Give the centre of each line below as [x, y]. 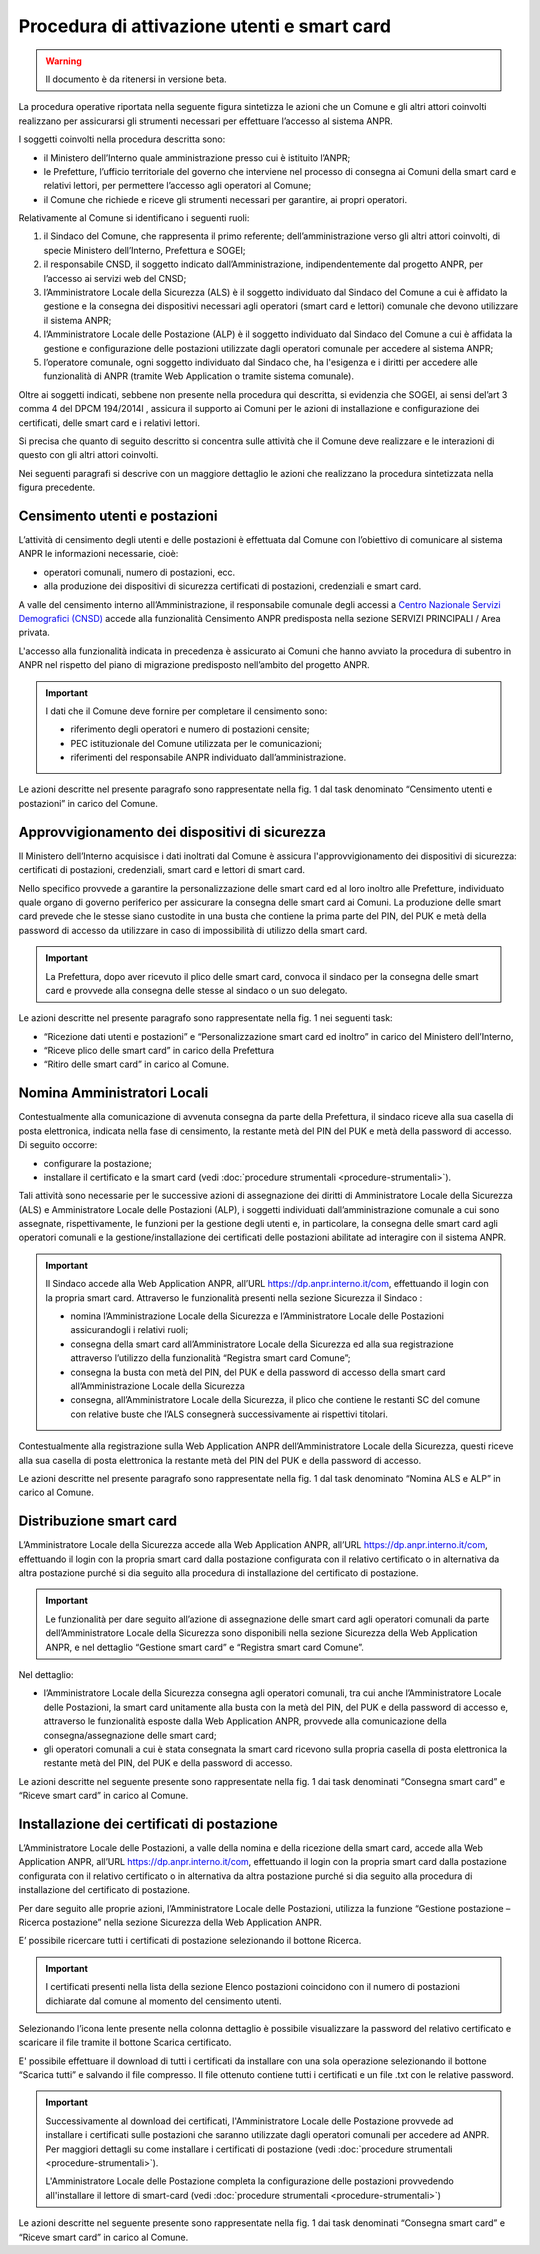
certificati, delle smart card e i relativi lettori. [109, 422]
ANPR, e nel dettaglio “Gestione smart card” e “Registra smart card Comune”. [205, 1647]
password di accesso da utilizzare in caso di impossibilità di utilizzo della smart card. [193, 930]
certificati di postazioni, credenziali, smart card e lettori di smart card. [161, 870]
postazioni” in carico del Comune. [88, 803]
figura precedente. [57, 487]
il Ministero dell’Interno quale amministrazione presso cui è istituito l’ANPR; [197, 157]
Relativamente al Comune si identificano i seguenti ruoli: [134, 218]
